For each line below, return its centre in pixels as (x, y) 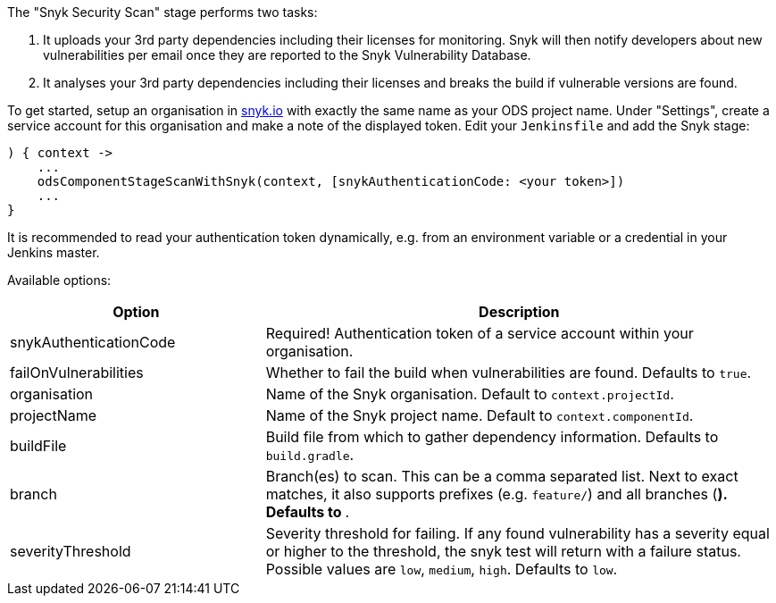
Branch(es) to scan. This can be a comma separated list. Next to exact (502, 476)
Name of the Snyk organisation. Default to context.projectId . (470, 394)
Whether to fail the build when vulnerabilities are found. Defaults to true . (509, 373)
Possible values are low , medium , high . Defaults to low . (442, 569)
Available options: (59, 280)
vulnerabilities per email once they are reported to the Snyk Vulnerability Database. (287, 55)
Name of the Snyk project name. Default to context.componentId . (480, 415)
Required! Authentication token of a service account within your (480, 333)
